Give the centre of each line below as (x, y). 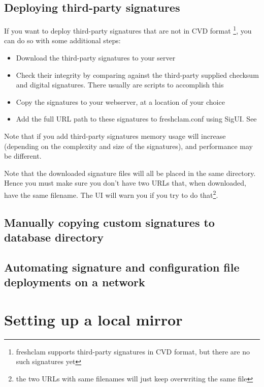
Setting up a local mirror (93, 319)
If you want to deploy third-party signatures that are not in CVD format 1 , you (128, 30)
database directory (54, 237)
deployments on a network (75, 282)
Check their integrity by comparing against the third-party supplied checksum (137, 75)
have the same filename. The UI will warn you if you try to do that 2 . (111, 194)
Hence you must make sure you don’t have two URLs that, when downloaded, (125, 183)
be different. (23, 156)
